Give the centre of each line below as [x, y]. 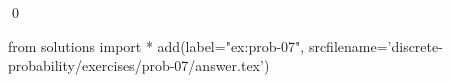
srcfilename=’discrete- [375, 45]
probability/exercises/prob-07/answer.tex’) [139, 65]
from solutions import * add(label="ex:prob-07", [156, 45]
